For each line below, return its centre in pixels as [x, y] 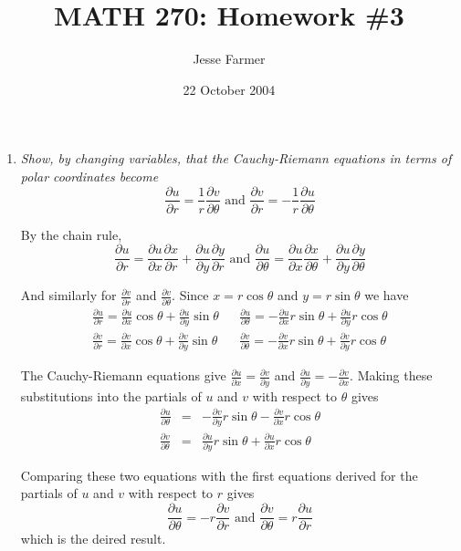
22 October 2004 [229, 89]
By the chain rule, [71, 234]
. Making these [391, 375]
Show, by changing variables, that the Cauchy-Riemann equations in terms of [236, 158]
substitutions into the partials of [111, 395]
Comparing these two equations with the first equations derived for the [219, 475]
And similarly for [68, 295]
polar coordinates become [89, 176]
